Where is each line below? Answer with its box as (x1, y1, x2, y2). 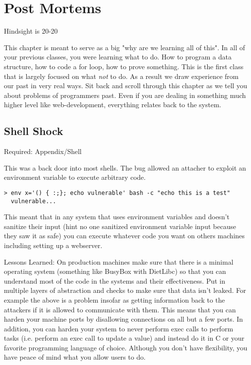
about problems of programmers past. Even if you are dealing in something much (4, 90, 246, 100)
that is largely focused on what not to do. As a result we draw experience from (4, 71, 239, 81)
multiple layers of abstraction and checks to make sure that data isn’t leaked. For (4, 285, 246, 295)
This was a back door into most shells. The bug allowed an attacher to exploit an (4, 162, 246, 173)
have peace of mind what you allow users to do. (4, 352, 146, 362)
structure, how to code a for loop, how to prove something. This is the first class (4, 61, 244, 71)
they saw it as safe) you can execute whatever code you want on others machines (4, 231, 245, 241)
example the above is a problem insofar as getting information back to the (4, 294, 225, 305)
